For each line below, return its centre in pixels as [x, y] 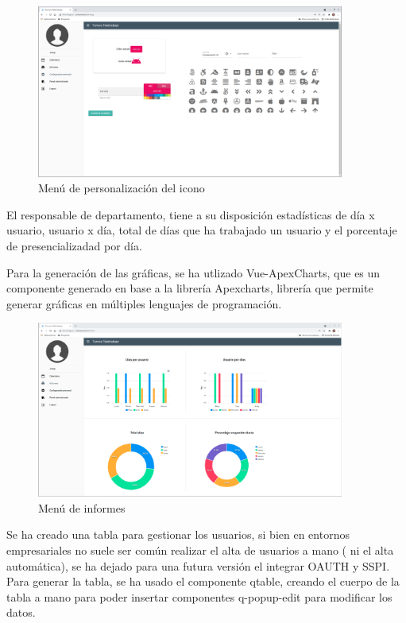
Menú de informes [82, 507]
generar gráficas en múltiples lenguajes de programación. [144, 303]
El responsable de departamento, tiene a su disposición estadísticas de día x [191, 214]
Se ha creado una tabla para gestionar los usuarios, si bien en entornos [178, 534]
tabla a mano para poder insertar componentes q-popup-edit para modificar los [199, 596]
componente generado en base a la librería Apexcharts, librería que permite [190, 288]
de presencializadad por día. [74, 246]
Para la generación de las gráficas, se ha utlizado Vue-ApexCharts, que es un [193, 272]
